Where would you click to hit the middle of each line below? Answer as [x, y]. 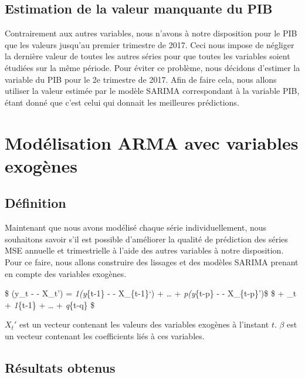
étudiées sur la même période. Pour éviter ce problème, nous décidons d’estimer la [152, 67]
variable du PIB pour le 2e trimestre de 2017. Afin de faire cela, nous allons [141, 79]
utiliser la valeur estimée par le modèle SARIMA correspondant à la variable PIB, [152, 91]
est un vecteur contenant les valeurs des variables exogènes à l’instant [144, 324]
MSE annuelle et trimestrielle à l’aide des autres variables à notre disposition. [144, 250]
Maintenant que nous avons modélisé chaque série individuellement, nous [136, 227]
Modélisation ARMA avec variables [152, 142]
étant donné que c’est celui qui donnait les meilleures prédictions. [122, 102]
